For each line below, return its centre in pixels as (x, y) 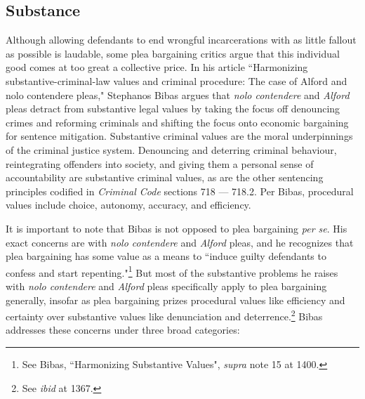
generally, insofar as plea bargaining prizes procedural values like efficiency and (175, 300)
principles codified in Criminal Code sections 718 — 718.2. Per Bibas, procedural (180, 191)
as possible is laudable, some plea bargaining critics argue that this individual (173, 53)
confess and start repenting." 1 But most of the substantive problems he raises (172, 271)
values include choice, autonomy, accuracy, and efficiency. (128, 205)
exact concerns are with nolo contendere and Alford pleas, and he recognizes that (180, 242)
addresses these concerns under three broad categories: (123, 330)
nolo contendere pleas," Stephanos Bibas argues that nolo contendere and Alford (178, 94)
